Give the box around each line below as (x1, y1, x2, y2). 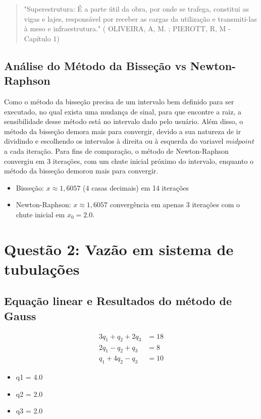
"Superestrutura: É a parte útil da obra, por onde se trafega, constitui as (24, 4, 249, 14)
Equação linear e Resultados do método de (4, 293, 232, 309)
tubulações (4, 258, 80, 279)
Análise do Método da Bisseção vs (4, 57, 186, 73)
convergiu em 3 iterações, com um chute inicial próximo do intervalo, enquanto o (4, 155, 254, 166)
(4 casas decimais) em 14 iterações (83, 182, 189, 193)
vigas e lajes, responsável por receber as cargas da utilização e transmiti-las (24, 13, 257, 24)
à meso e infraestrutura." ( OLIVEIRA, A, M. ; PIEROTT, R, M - (24, 23, 231, 34)
